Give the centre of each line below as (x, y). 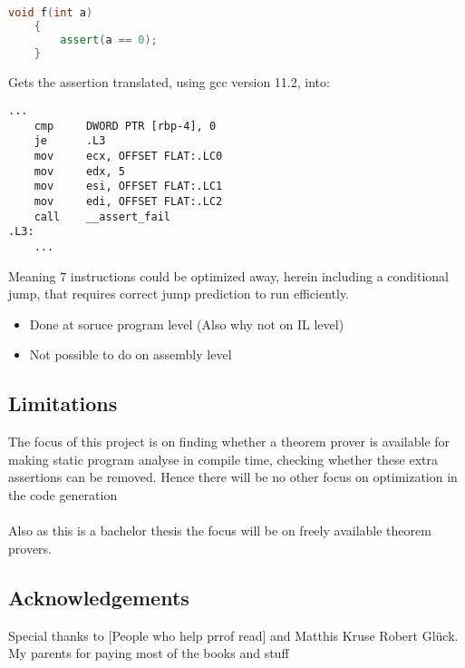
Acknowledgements (99, 597)
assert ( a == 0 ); (109, 39)
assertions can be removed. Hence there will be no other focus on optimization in (233, 477)
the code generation (63, 495)
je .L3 (70, 141)
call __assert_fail (102, 216)
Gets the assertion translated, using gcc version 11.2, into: (169, 81)
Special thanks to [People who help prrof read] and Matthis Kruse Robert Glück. (233, 635)
